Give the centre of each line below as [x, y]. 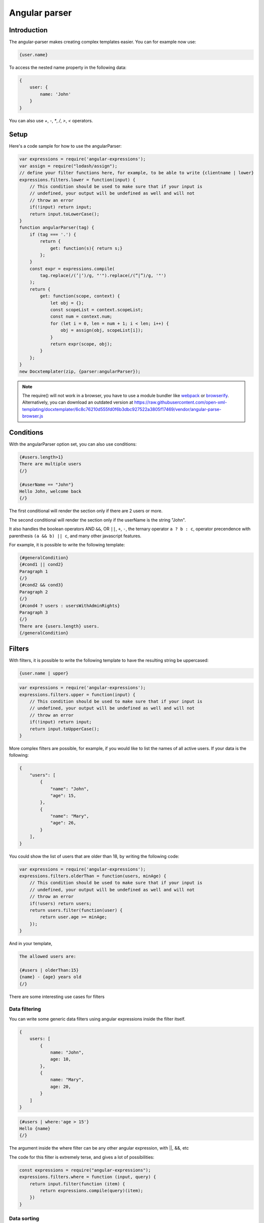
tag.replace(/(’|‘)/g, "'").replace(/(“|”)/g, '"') [103, 276]
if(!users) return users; [61, 903]
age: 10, [61, 1059]
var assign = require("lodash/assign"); [68, 166]
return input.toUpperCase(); [65, 729]
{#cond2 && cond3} [41, 585]
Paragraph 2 [34, 592]
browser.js [33, 416]
